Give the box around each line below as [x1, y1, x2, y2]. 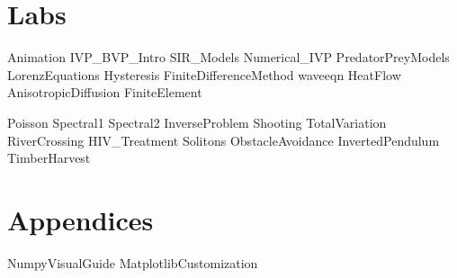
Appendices [7, 201, 154, 238]
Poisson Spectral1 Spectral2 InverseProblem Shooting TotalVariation [7, 112, 387, 131]
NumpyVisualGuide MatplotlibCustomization [7, 253, 258, 272]
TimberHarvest [7, 148, 91, 167]
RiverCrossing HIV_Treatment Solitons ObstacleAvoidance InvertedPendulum [7, 130, 440, 149]
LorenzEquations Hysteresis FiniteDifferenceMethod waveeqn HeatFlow [7, 65, 401, 84]
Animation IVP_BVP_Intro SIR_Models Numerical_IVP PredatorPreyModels [7, 48, 450, 67]
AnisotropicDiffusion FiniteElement [7, 83, 202, 102]
